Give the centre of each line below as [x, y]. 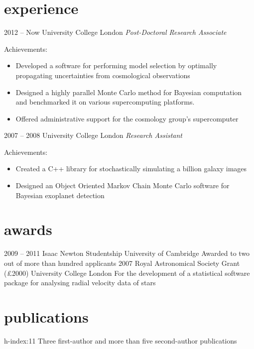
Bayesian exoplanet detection [60, 195]
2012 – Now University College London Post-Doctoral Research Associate [115, 32]
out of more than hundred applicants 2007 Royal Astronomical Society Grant [122, 263]
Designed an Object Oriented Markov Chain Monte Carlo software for [123, 185]
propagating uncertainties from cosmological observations [103, 75]
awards [28, 229]
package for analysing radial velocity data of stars [80, 283]
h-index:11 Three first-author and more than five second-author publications [121, 340]
